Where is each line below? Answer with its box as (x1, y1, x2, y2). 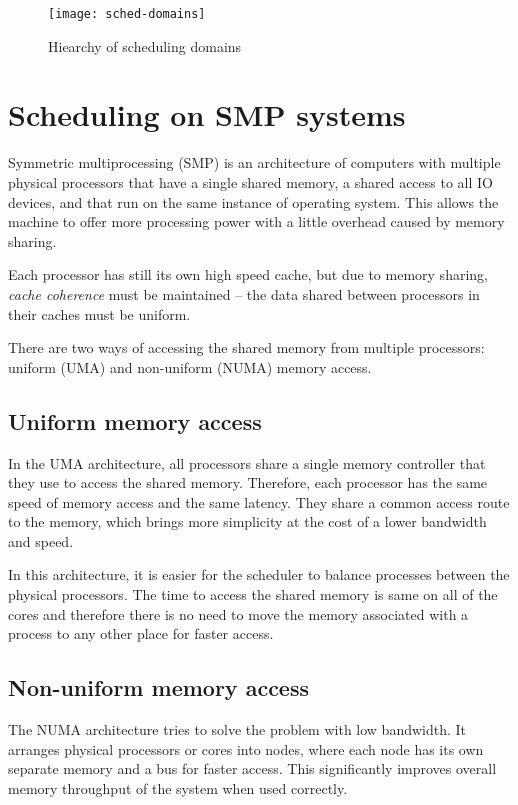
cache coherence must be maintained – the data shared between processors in (8, 283, 480, 304)
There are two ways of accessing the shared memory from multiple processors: (8, 337, 485, 358)
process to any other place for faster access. (8, 623, 274, 644)
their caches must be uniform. (8, 303, 191, 324)
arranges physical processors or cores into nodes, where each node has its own (8, 738, 484, 759)
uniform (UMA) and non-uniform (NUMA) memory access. (8, 356, 372, 377)
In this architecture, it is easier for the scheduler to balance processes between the (8, 564, 510, 585)
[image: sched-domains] (48, 7, 206, 21)
